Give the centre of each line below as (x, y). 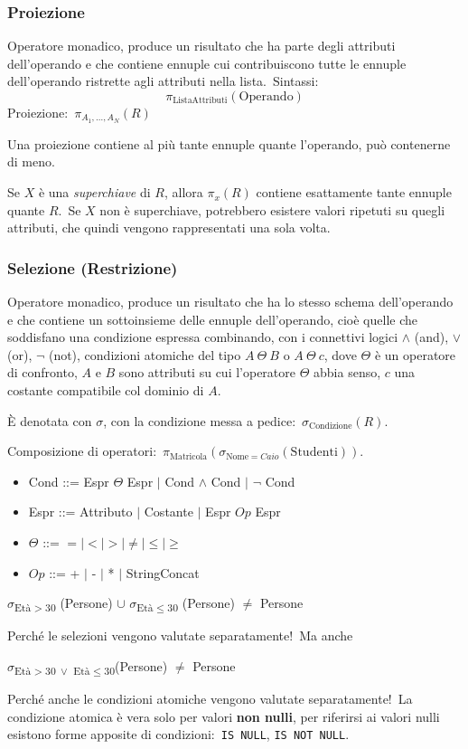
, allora (183, 192)
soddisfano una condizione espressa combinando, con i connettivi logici (203, 337)
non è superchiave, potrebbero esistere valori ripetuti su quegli (272, 209)
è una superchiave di (94, 192)
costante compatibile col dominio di (106, 390)
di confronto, (42, 372)
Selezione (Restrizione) (93, 267)
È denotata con (50, 420)
